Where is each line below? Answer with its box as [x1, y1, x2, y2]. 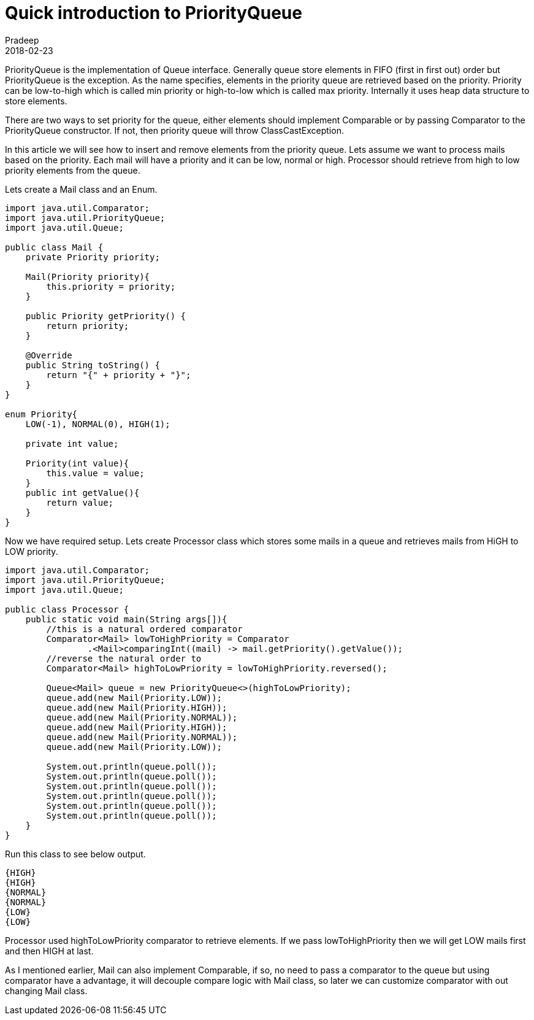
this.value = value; [46, 468, 145, 478]
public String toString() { [25, 360, 160, 370]
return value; [46, 497, 114, 508]
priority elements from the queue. [5, 164, 140, 176]
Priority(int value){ [25, 458, 129, 468]
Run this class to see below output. [5, 848, 146, 859]
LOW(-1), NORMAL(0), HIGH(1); [25, 419, 170, 429]
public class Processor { [5, 604, 129, 614]
